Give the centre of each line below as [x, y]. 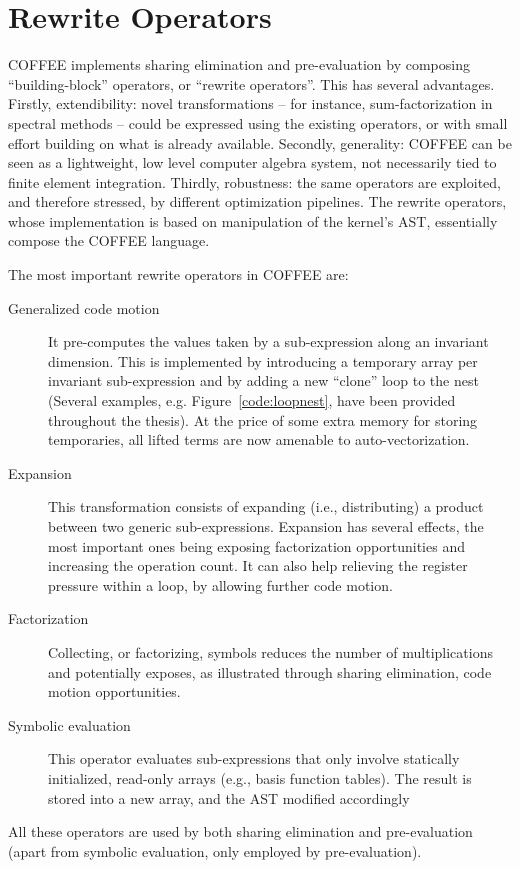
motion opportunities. [114, 691]
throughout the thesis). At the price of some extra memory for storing [263, 419]
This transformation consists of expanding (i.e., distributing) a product [266, 506]
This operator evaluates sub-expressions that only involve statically [254, 758]
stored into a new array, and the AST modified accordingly [229, 797]
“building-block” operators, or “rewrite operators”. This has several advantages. [251, 83]
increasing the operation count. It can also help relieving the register [258, 565]
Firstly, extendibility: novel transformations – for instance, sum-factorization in [250, 103]
